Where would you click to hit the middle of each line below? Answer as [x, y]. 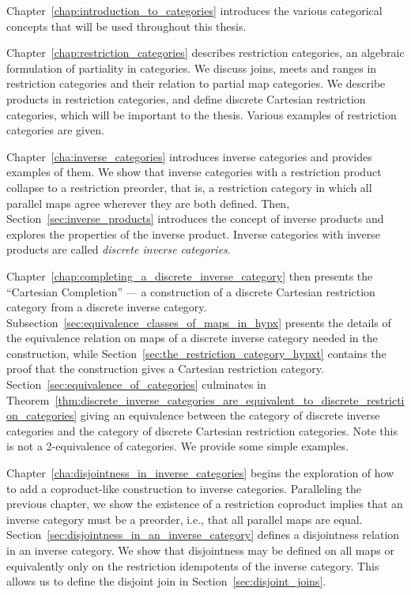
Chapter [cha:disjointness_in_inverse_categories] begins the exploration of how [200, 473]
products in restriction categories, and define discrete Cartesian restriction [186, 98]
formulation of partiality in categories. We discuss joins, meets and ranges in [192, 68]
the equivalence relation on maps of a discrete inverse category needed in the [192, 338]
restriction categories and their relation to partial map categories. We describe [196, 83]
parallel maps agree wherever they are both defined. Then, [148, 203]
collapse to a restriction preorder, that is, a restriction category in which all [189, 187]
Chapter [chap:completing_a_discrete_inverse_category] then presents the [190, 275]
